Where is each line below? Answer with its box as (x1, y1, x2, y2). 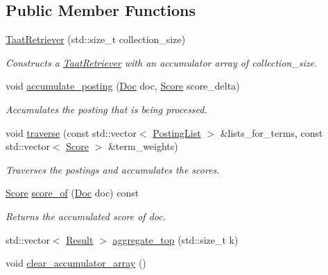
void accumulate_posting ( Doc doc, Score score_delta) (6, 78, 240, 93)
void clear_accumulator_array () (6, 256, 146, 270)
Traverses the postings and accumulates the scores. (6, 162, 220, 176)
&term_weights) (107, 139, 178, 153)
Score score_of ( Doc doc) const (6, 185, 139, 200)
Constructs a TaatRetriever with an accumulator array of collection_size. (6, 55, 318, 69)
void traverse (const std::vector (6, 125, 137, 140)
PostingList (153, 125, 201, 140)
